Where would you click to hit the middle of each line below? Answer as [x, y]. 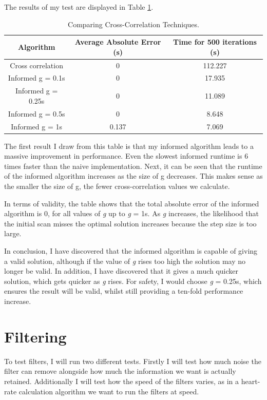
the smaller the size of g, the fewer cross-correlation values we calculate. [117, 186]
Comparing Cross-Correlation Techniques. [133, 24]
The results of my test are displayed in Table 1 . [79, 7]
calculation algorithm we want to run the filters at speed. [109, 391]
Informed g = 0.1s [36, 78]
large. [13, 233]
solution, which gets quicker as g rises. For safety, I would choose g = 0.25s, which [133, 281]
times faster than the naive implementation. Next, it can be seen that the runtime [133, 166]
